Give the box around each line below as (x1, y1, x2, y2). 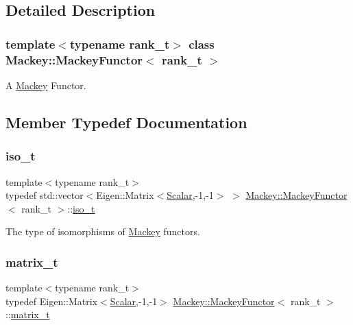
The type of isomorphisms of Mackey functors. (5, 224, 200, 239)
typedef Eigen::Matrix (5, 293, 98, 308)
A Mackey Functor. (5, 77, 86, 92)
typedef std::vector (5, 188, 84, 202)
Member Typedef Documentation (5, 111, 247, 132)
